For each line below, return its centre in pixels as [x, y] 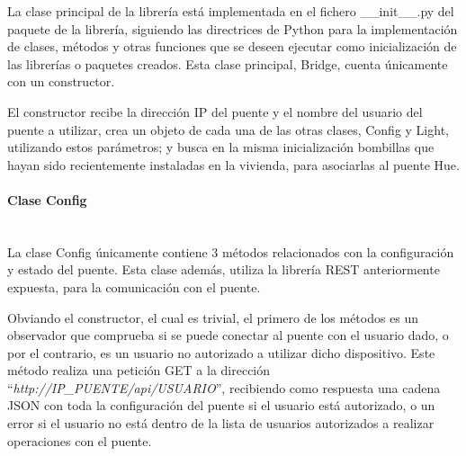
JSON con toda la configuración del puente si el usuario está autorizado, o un [221, 405]
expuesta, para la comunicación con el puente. [134, 286]
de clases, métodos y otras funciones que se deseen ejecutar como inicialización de [232, 46]
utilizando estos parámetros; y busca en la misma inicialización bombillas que [221, 147]
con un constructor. [61, 81]
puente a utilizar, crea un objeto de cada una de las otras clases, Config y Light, [228, 129]
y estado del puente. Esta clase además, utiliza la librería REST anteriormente [224, 269]
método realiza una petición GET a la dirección [139, 370]
